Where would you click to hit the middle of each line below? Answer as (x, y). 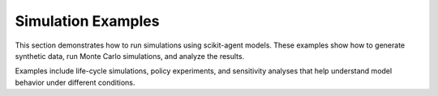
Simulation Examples (87, 21)
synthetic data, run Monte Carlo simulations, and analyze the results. (130, 56)
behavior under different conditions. (75, 82)
